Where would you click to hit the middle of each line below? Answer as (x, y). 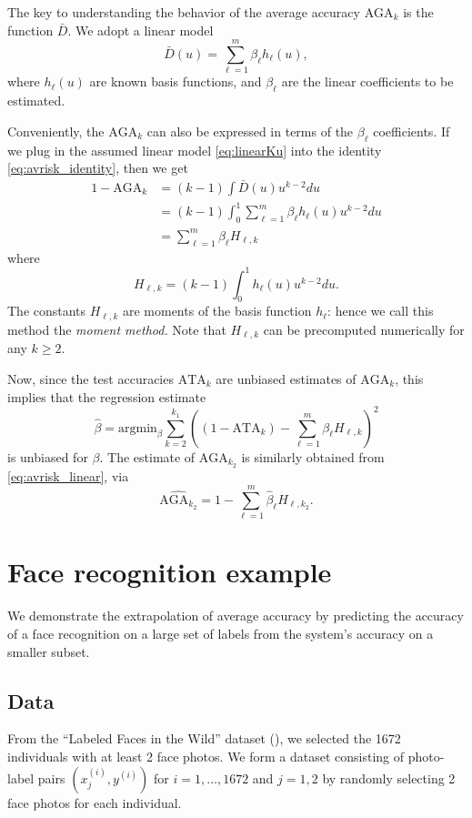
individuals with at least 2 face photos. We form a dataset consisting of (206, 756)
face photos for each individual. (95, 802)
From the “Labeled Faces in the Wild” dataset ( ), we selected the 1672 (204, 738)
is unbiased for (48, 456)
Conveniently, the (56, 131)
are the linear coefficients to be (367, 81)
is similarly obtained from (313, 456)
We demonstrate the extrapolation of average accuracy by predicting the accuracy (236, 616)
